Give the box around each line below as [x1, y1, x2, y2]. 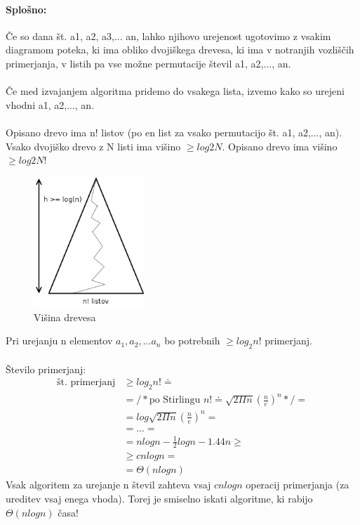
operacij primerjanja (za [246, 477, 349, 492]
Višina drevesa [34, 309, 96, 324]
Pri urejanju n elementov [6, 333, 113, 348]
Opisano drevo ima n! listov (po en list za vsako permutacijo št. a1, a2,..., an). [6, 124, 342, 139]
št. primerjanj [56, 377, 116, 388]
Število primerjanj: [6, 361, 86, 376]
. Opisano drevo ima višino [222, 138, 338, 153]
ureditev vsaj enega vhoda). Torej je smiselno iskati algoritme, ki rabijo [6, 491, 313, 506]
